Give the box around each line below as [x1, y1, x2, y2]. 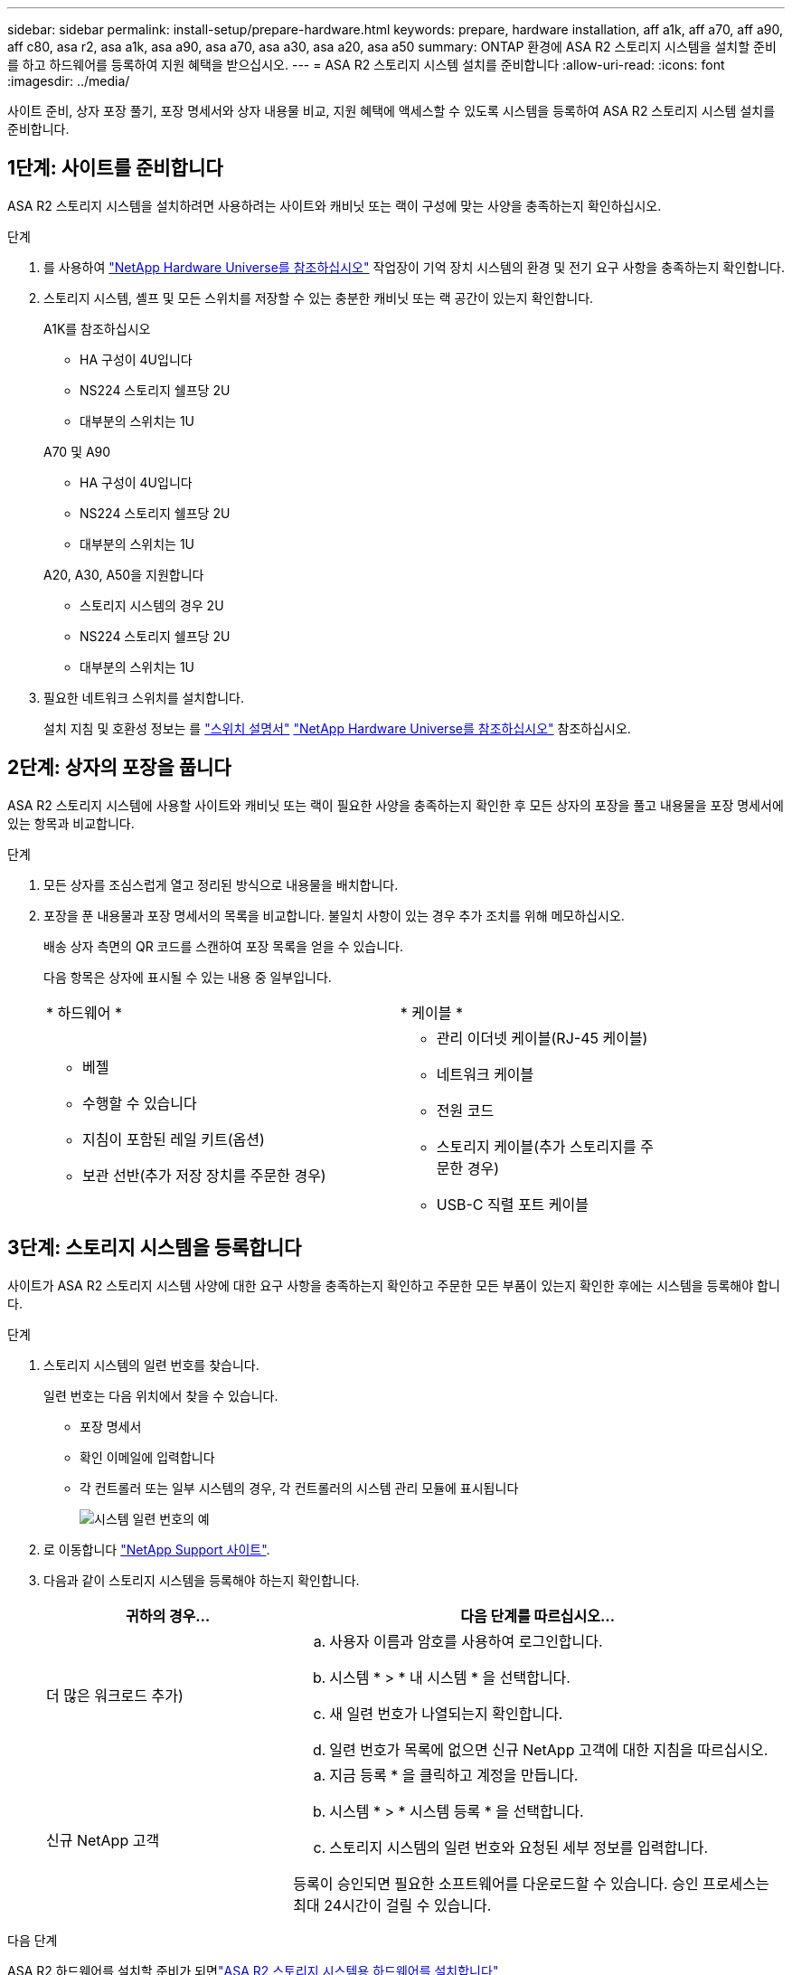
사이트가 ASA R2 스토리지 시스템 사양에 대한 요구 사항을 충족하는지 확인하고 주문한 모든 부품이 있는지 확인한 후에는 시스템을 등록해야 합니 [7, 1277, 780, 1293]
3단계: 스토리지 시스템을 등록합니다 [7, 1236, 302, 1260]
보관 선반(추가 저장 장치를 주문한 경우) [82, 1166, 326, 1185]
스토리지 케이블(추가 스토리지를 [436, 1137, 636, 1156]
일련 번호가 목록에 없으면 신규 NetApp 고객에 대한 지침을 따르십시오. [329, 1740, 768, 1759]
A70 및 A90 [43, 443, 111, 459]
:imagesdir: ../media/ [7, 73, 130, 89]
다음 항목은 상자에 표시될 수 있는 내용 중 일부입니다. [43, 969, 332, 985]
